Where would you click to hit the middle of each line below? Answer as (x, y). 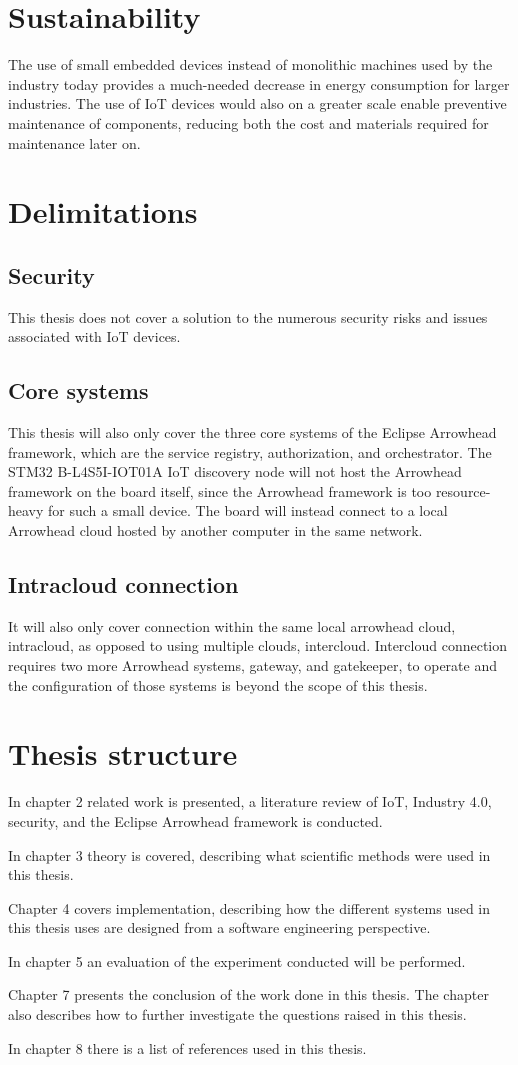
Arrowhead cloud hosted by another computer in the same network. (215, 530)
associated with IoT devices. (94, 336)
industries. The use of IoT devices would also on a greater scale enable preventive (257, 103)
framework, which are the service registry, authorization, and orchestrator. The (250, 451)
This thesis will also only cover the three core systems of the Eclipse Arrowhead (252, 432)
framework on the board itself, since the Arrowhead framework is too (220, 490)
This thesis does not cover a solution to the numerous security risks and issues (248, 316)
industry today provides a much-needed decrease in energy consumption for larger (259, 83)
